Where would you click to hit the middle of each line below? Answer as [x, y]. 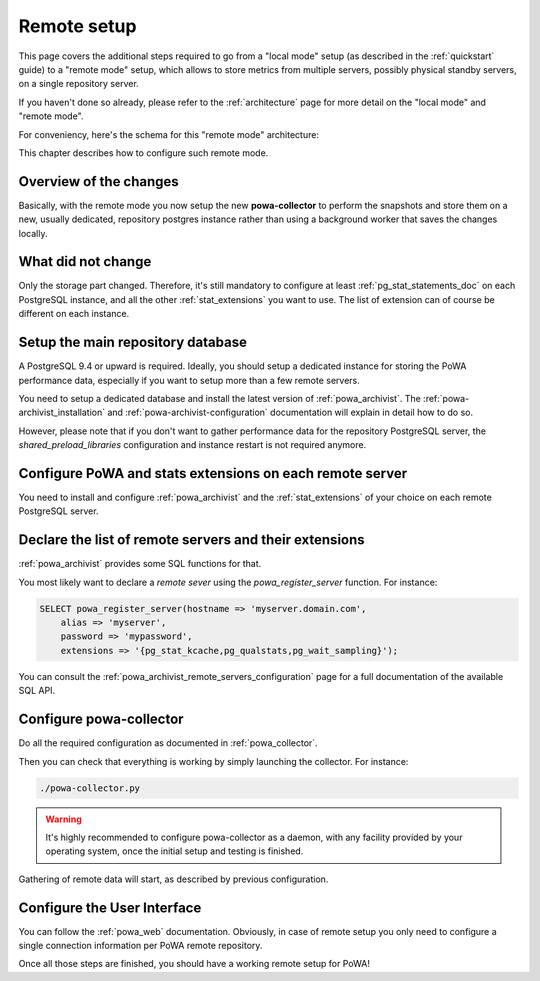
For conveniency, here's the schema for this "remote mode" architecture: [169, 134]
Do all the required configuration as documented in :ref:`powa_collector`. [168, 743]
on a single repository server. [78, 84]
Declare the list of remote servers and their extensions [191, 540]
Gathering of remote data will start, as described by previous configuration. [173, 879]
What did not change [85, 261]
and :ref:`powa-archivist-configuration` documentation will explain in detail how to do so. [290, 412]
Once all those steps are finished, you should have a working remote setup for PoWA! [194, 964]
